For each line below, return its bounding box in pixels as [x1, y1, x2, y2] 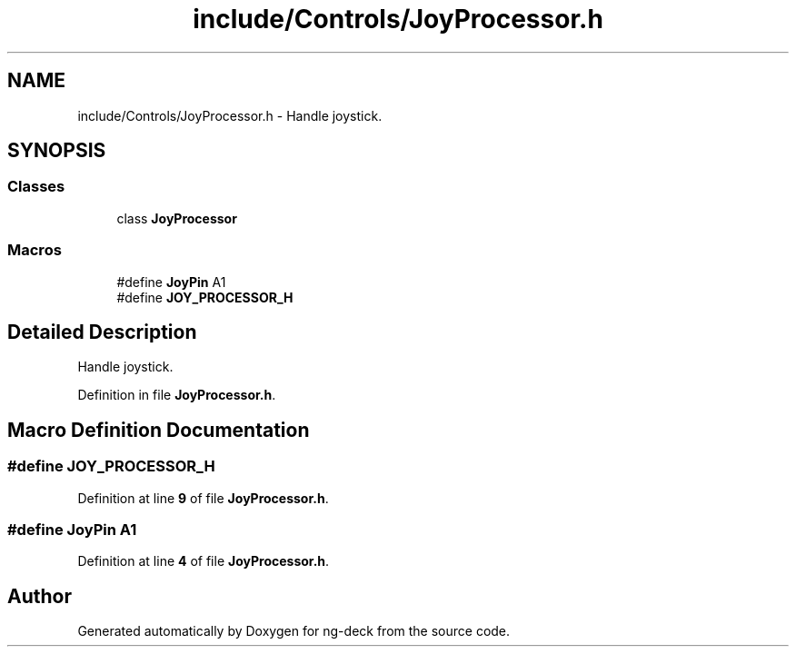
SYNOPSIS [7, 139, 106, 163]
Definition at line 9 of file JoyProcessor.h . [77, 490, 329, 506]
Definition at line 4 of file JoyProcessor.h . [77, 553, 330, 570]
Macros [7, 241, 62, 260]
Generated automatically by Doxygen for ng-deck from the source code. [77, 623, 511, 639]
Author [7, 584, 72, 608]
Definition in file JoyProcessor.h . [77, 387, 276, 403]
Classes [7, 177, 65, 196]
